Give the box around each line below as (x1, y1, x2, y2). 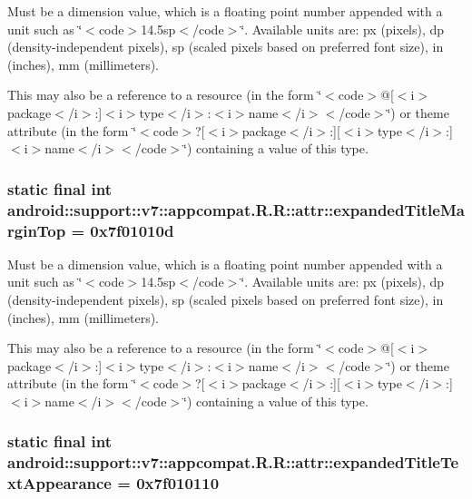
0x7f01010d (90, 219, 174, 241)
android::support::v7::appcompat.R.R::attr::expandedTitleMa (7, 198, 465, 220)
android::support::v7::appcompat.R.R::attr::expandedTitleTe (7, 451, 459, 474)
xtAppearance (7, 472, 112, 494)
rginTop (7, 219, 66, 241)
